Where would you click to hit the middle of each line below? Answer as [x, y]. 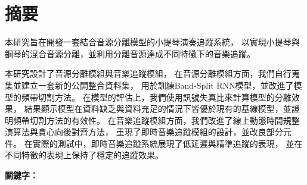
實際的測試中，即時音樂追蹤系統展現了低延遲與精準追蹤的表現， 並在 [168, 143]
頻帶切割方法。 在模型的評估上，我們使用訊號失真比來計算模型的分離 [156, 97]
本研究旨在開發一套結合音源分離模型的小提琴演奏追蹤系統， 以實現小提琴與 [152, 42]
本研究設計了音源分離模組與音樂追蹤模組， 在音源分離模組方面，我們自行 [148, 73]
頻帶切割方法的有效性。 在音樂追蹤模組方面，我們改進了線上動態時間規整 [156, 120]
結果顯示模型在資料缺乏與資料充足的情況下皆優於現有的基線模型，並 [158, 109]
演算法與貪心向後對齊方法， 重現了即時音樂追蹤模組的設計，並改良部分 [144, 132]
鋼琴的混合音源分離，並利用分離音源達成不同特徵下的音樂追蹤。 [130, 53]
